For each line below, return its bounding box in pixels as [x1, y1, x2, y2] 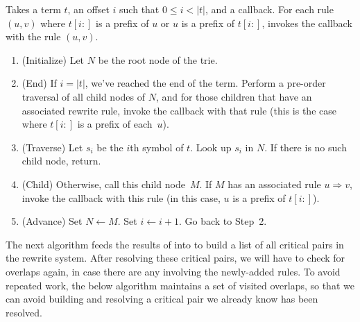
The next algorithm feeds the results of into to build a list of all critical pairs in [6, 237, 344, 251]
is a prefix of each [77, 117, 153, 131]
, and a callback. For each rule [205, 2, 334, 16]
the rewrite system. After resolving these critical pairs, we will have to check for [6, 251, 345, 265]
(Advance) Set [22, 214, 83, 228]
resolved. [6, 305, 43, 319]
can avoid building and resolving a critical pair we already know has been [6, 291, 318, 306]
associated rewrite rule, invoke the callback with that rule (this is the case [22, 103, 336, 117]
